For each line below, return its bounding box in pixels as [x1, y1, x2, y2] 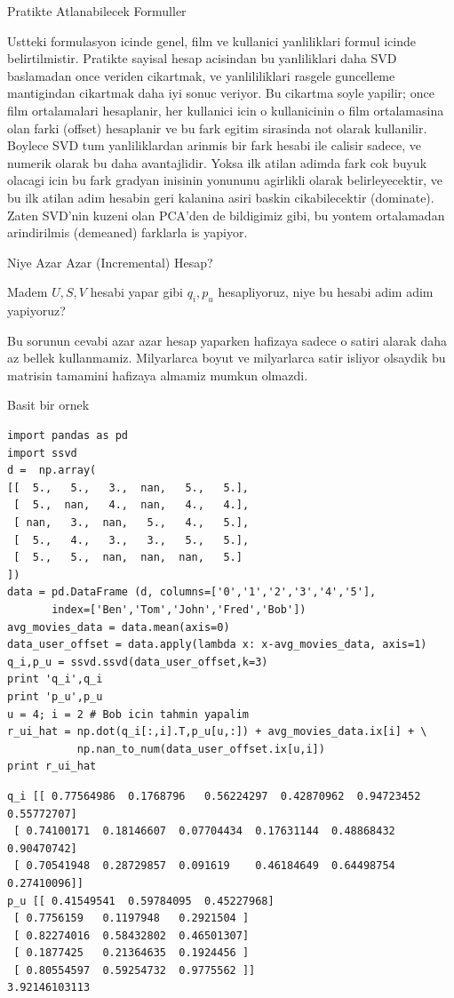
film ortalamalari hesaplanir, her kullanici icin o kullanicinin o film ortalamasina [7, 100, 444, 119]
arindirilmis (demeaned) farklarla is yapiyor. [7, 223, 248, 242]
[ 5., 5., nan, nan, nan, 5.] [13, 551, 243, 564]
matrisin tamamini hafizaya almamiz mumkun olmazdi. [7, 365, 308, 384]
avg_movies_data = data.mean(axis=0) [7, 620, 230, 634]
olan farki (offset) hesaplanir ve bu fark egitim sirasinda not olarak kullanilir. [7, 118, 427, 137]
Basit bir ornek [7, 395, 90, 414]
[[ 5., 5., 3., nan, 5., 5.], [7, 481, 250, 494]
